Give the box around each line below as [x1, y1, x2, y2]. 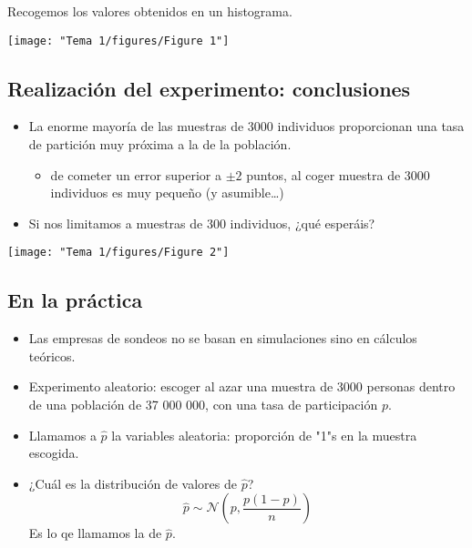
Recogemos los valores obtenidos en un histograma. [7, 2, 292, 20]
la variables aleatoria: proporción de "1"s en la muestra [111, 425, 417, 444]
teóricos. [28, 346, 76, 365]
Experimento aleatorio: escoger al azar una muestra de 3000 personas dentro [28, 377, 456, 396]
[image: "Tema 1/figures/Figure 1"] [7, 34, 230, 47]
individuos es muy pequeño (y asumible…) [50, 183, 284, 202]
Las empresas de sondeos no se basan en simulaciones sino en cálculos [28, 329, 417, 348]
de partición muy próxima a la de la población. [28, 135, 292, 154]
